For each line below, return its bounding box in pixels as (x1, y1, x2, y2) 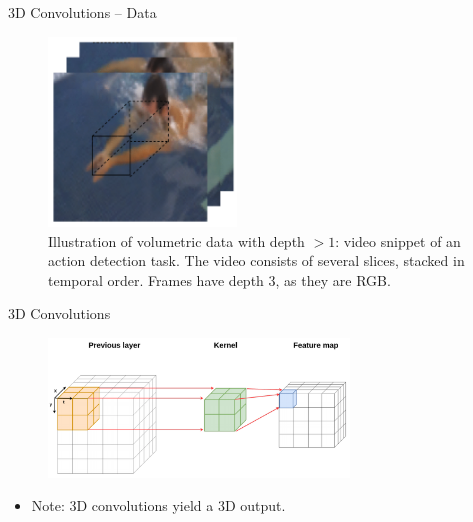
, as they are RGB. (275, 269, 391, 290)
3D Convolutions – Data (8, 2, 157, 22)
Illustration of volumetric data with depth (48, 230, 305, 251)
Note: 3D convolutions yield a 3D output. (31, 495, 286, 516)
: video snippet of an (335, 230, 461, 251)
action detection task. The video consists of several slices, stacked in (48, 250, 465, 271)
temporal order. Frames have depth (48, 269, 264, 290)
